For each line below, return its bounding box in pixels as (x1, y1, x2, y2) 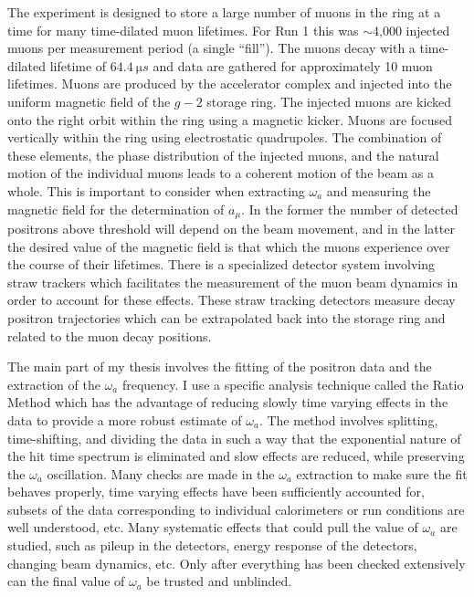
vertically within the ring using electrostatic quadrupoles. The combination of (7, 128, 442, 147)
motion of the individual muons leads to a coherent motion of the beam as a (7, 163, 434, 183)
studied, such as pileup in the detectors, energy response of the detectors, (7, 536, 417, 555)
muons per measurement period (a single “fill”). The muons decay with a (7, 38, 416, 58)
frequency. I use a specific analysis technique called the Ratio (121, 374, 464, 393)
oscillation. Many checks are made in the (47, 464, 275, 483)
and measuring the (326, 181, 431, 200)
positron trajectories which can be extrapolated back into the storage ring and (7, 308, 446, 327)
